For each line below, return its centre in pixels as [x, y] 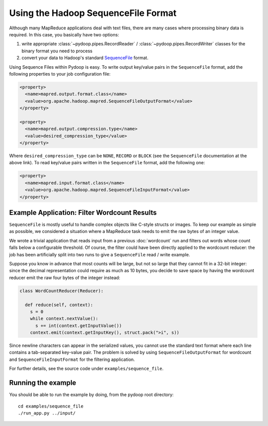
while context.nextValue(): [64, 319]
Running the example [43, 383]
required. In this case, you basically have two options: [64, 34]
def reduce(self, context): [59, 305]
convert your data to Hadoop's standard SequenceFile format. [85, 58]
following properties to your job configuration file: [60, 74]
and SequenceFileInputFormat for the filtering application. [72, 359]
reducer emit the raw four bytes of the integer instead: [65, 277]
